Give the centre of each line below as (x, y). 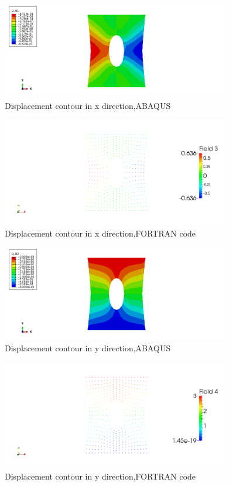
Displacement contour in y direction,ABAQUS (88, 348)
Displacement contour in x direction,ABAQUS (88, 105)
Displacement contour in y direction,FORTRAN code (100, 476)
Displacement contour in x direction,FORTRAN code (100, 233)
